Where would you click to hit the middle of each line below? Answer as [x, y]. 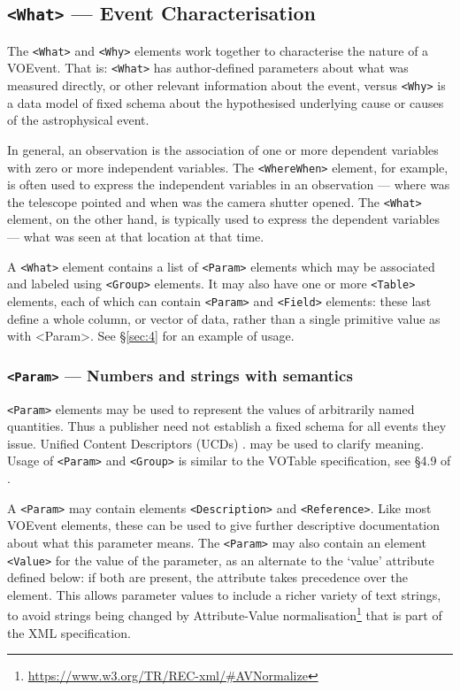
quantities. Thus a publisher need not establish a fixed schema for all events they [227, 426]
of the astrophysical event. [78, 120]
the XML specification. [69, 632]
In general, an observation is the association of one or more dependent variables [223, 149]
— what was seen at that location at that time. [136, 237]
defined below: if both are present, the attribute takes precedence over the [207, 577]
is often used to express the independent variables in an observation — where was [229, 184]
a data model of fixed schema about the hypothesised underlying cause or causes [226, 102]
